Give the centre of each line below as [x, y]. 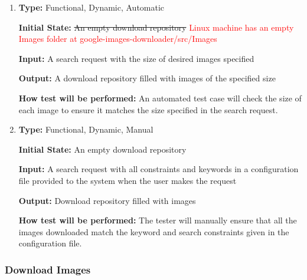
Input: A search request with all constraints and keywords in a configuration [159, 169]
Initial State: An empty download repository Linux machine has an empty [156, 27]
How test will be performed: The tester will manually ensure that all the [158, 220]
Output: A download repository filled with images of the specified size [147, 78]
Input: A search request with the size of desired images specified [136, 58]
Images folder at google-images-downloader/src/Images [118, 39]
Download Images [48, 269]
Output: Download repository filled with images [107, 200]
